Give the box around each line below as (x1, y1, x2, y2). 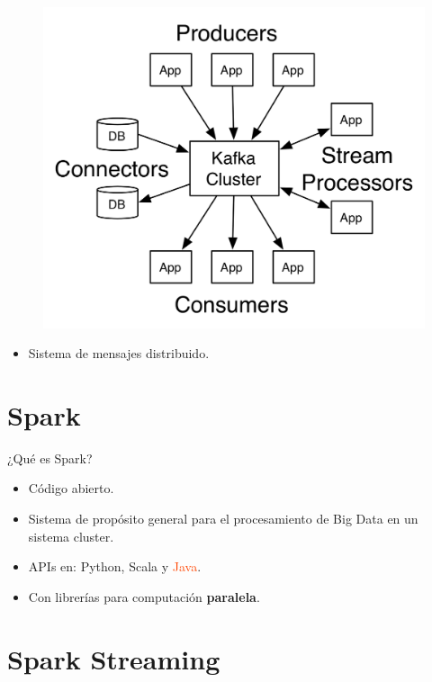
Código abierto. (28, 479, 114, 498)
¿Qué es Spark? (7, 448, 93, 467)
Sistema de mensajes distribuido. (28, 344, 210, 363)
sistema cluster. (28, 526, 114, 545)
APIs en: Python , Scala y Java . (28, 557, 202, 576)
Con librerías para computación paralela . (28, 587, 260, 606)
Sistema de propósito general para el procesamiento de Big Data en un (28, 509, 418, 527)
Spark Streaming (7, 640, 220, 677)
